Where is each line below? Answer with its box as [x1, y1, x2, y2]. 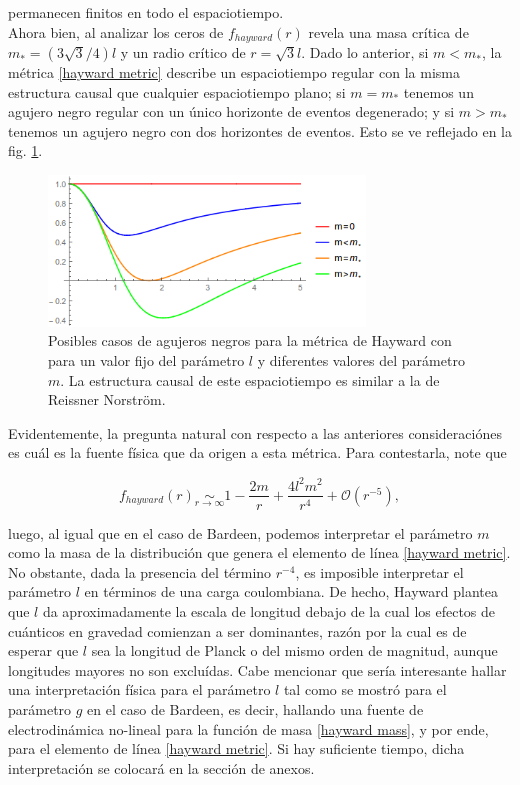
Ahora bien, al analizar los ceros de [8, 21, 224, 42]
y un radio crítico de [120, 42, 246, 63]
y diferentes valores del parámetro [257, 350, 465, 371]
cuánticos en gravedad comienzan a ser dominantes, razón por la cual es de [8, 620, 467, 641]
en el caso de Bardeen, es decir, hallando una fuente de [87, 698, 424, 719]
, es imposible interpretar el [295, 561, 464, 582]
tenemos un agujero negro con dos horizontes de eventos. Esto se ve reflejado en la [8, 120, 512, 141]
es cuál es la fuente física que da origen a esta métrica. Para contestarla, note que [8, 442, 507, 463]
